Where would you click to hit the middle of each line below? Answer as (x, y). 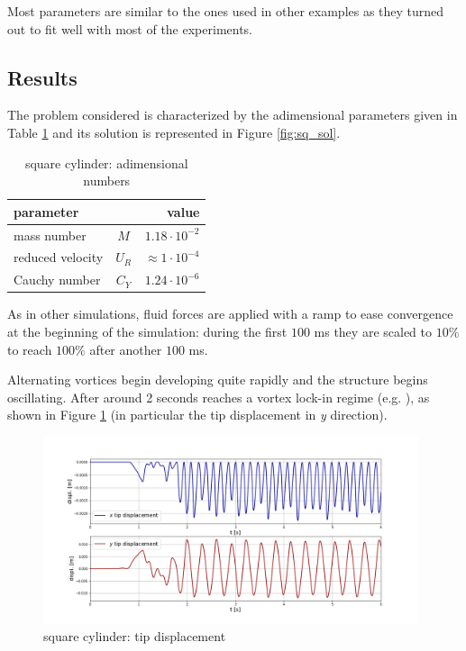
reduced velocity (59, 257)
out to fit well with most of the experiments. (130, 28)
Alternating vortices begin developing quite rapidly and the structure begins (218, 380)
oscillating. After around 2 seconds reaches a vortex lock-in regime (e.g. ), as (219, 397)
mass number (50, 235)
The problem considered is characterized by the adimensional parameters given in (233, 115)
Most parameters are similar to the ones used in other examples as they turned (226, 11)
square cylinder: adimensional (106, 163)
